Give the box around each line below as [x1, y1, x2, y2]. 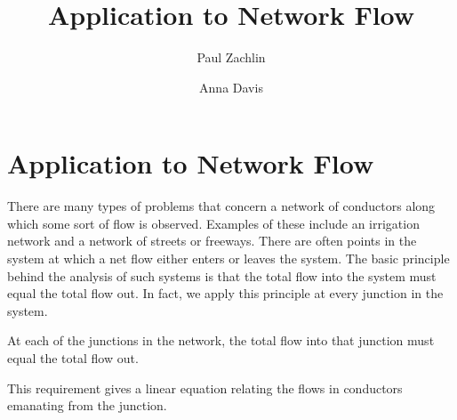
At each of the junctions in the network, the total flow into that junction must [7, 331, 435, 350]
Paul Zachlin [196, 48, 266, 67]
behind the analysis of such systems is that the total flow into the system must [7, 266, 437, 285]
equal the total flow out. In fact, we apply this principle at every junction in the [7, 284, 444, 303]
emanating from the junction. [7, 396, 167, 415]
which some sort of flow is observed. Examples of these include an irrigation [7, 214, 420, 232]
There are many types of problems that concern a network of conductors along [7, 197, 436, 215]
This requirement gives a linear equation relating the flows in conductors [7, 378, 403, 397]
